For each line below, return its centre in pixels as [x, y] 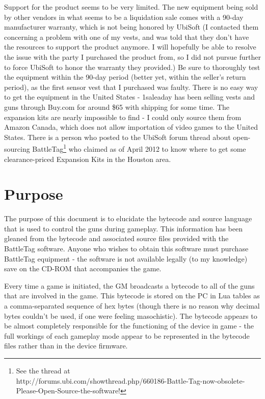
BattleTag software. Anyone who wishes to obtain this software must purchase [126, 249]
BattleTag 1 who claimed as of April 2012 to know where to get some [139, 148]
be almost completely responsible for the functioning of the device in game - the [129, 326]
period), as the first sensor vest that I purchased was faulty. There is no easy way [131, 87]
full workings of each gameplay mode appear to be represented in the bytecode [127, 335]
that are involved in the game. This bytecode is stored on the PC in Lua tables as [132, 296]
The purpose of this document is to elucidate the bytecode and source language [128, 218]
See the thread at [43, 370]
